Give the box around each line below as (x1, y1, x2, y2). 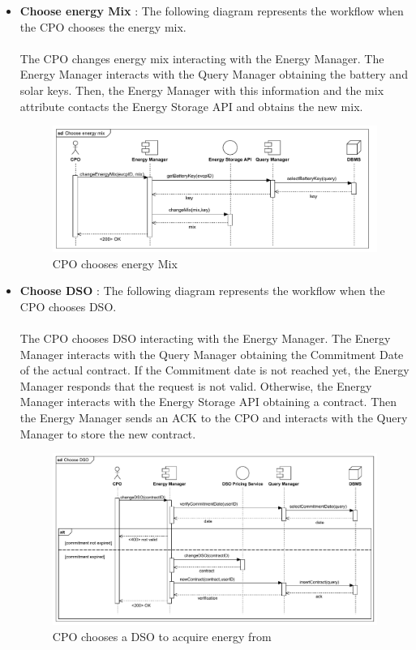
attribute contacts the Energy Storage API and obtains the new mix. (19, 97, 363, 114)
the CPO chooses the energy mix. (19, 18, 187, 35)
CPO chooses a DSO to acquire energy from (52, 628, 272, 645)
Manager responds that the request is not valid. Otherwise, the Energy (19, 377, 372, 394)
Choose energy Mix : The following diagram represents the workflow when (19, 2, 404, 19)
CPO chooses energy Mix (52, 254, 178, 272)
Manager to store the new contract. (19, 425, 196, 442)
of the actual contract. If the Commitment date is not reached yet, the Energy (19, 361, 410, 378)
